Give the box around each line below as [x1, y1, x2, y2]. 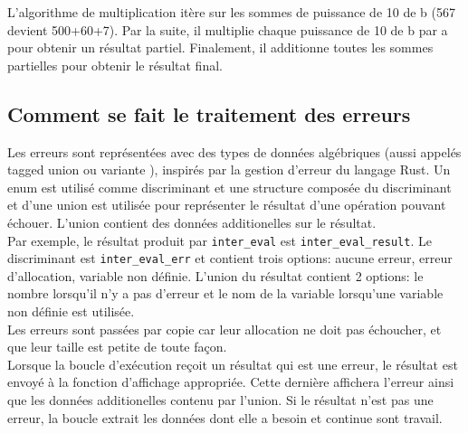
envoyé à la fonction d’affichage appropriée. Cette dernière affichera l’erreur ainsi [7, 372, 454, 391]
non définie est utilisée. [7, 302, 135, 321]
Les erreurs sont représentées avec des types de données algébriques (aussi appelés [7, 142, 462, 161]
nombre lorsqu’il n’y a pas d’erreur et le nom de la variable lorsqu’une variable [7, 284, 444, 303]
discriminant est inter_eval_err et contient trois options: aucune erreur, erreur [7, 249, 453, 268]
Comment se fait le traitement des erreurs [7, 99, 411, 127]
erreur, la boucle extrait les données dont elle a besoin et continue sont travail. [7, 408, 443, 427]
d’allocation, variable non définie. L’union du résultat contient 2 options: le [7, 266, 424, 285]
